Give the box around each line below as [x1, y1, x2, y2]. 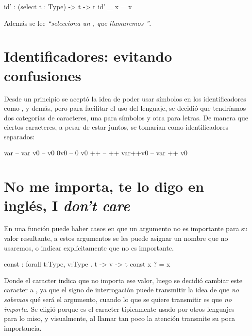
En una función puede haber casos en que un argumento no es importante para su [4, 223, 248, 234]
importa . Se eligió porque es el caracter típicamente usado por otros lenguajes [4, 303, 235, 314]
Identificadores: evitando [4, 46, 172, 66]
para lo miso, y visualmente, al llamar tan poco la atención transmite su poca [4, 313, 235, 323]
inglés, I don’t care [4, 195, 130, 216]
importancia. [4, 322, 42, 333]
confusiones [4, 65, 82, 85]
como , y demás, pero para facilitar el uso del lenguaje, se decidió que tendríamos [4, 103, 246, 113]
